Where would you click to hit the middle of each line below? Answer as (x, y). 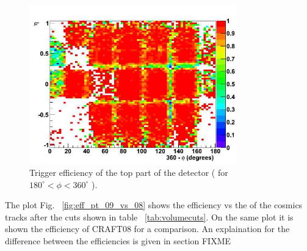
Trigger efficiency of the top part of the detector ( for (129, 172)
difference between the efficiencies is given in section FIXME (118, 240)
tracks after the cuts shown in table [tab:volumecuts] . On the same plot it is (149, 216)
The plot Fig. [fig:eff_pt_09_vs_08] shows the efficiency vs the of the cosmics (154, 205)
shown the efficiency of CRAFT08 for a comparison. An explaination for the (147, 229)
